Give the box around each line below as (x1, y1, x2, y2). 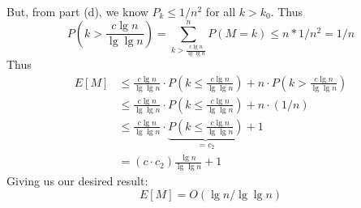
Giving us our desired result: (6, 172, 148, 189)
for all (205, 3, 236, 19)
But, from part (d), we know (6, 3, 148, 19)
